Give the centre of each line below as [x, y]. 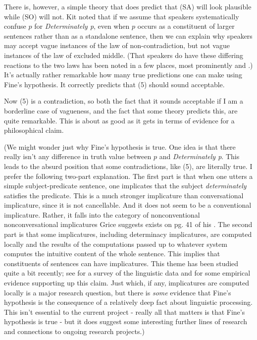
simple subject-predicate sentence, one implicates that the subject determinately [125, 186]
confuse [15, 26]
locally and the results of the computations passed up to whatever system [116, 244]
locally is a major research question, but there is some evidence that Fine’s [118, 292]
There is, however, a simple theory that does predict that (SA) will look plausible [128, 6]
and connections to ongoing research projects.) [74, 331]
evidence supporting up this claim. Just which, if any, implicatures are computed [127, 283]
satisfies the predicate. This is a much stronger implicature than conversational [124, 195]
